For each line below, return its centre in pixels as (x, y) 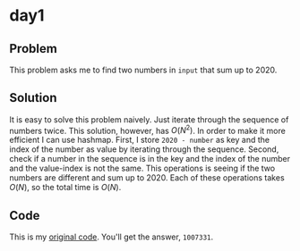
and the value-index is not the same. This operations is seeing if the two (142, 168)
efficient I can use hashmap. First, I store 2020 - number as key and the (140, 140)
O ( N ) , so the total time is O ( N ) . (65, 188)
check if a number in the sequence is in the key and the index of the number (150, 159)
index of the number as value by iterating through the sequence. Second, (144, 149)
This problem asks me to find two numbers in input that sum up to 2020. (143, 70)
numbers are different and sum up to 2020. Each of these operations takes (147, 178)
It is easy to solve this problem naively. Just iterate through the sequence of (149, 119)
